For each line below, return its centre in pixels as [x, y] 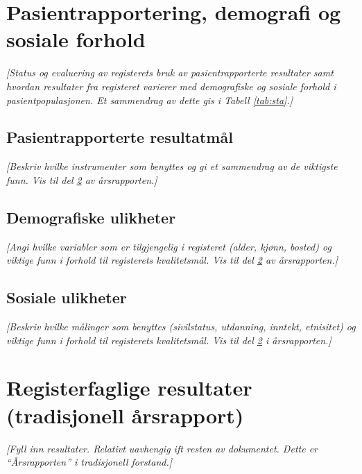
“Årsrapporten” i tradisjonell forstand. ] [89, 462]
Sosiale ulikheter [67, 297]
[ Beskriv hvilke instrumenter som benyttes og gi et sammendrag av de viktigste [172, 166]
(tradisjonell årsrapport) [125, 415]
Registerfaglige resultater [129, 388]
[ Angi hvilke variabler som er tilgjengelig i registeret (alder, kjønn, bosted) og [169, 246]
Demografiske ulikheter [91, 217]
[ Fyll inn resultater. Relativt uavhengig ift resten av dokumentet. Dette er [162, 448]
